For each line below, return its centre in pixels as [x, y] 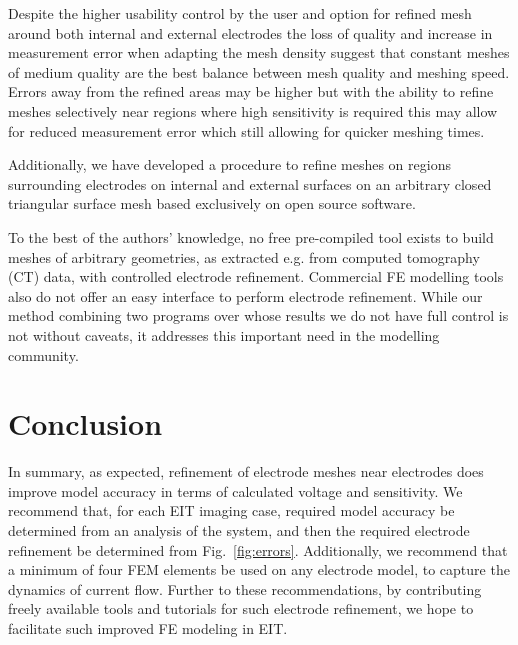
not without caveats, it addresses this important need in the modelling [224, 334]
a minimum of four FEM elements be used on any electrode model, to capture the [259, 569]
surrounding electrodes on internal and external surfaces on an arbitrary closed [250, 183]
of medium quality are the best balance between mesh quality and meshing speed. [259, 71]
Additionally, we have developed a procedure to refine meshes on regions [229, 164]
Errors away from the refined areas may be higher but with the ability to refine [251, 91]
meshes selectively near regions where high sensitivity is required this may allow [253, 110]
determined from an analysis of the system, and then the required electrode [239, 530]
